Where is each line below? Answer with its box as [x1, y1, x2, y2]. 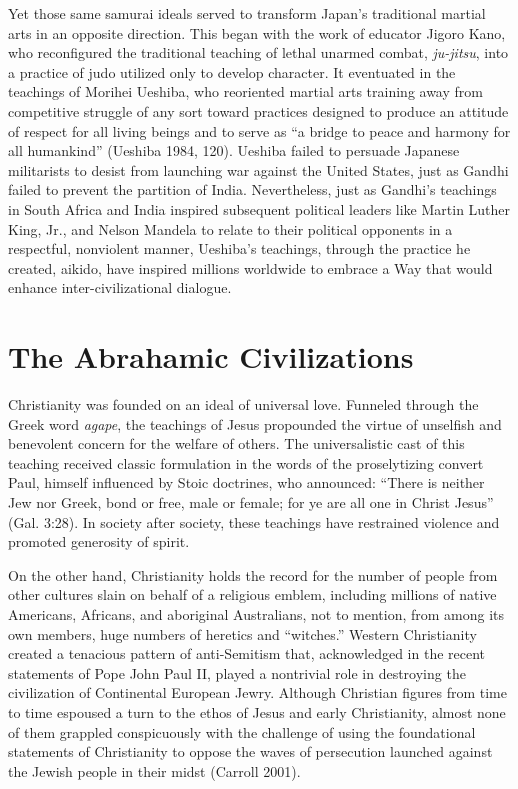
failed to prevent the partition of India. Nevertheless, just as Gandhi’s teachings [8, 179, 497, 200]
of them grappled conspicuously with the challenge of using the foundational [8, 721, 476, 742]
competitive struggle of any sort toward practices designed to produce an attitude [8, 100, 509, 121]
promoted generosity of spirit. [8, 531, 190, 552]
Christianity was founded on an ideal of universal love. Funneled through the [8, 394, 479, 415]
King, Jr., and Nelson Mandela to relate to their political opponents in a [8, 218, 453, 239]
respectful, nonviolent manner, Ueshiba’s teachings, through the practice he [8, 238, 471, 259]
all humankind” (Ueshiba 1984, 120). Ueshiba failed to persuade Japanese [8, 140, 460, 161]
